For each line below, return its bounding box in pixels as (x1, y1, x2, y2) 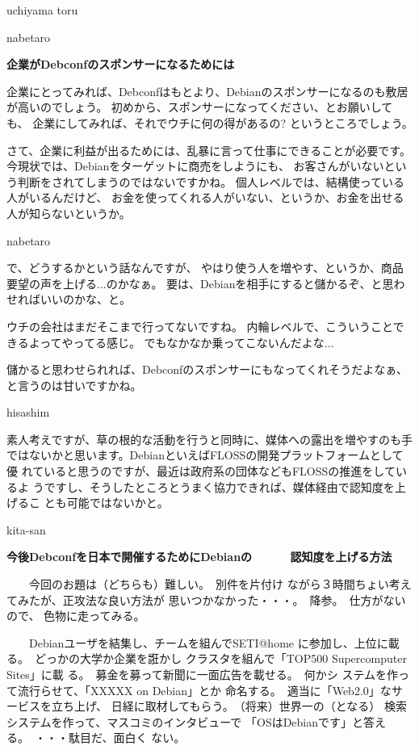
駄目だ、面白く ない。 (68, 729, 186, 746)
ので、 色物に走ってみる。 (6, 607, 145, 624)
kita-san (6, 521, 46, 538)
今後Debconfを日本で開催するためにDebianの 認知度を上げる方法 (6, 548, 392, 565)
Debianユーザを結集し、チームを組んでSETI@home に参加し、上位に (28, 634, 388, 651)
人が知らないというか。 (6, 204, 131, 221)
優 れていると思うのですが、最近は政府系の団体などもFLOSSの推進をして (6, 463, 396, 480)
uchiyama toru (6, 2, 78, 18)
